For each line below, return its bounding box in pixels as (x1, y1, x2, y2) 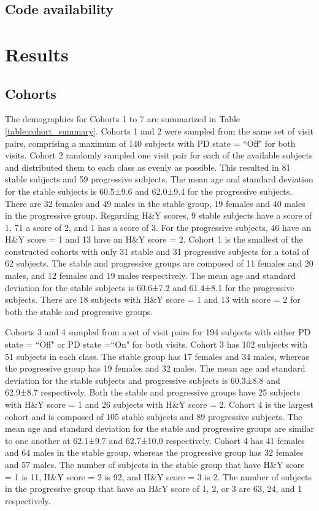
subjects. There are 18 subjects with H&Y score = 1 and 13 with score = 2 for (5, 293, 301, 306)
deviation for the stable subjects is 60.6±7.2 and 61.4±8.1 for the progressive (5, 281, 294, 294)
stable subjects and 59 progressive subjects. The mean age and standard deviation (5, 173, 313, 185)
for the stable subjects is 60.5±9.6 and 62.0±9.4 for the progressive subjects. (5, 184, 293, 197)
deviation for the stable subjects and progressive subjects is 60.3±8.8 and (5, 373, 280, 386)
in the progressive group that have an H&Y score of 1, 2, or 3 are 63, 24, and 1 (5, 482, 302, 495)
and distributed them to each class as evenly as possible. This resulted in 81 (5, 160, 291, 173)
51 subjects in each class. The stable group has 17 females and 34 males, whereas (5, 349, 310, 362)
